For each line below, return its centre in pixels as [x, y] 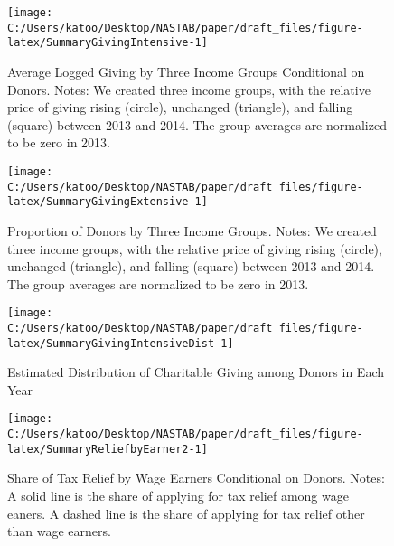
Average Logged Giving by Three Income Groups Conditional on [186, 71]
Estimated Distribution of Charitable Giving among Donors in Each [196, 372]
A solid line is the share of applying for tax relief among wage [178, 495]
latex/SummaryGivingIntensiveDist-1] [121, 343]
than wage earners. [59, 531]
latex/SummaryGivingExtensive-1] [108, 202]
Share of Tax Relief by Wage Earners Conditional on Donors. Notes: [196, 478]
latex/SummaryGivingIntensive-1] [108, 43]
